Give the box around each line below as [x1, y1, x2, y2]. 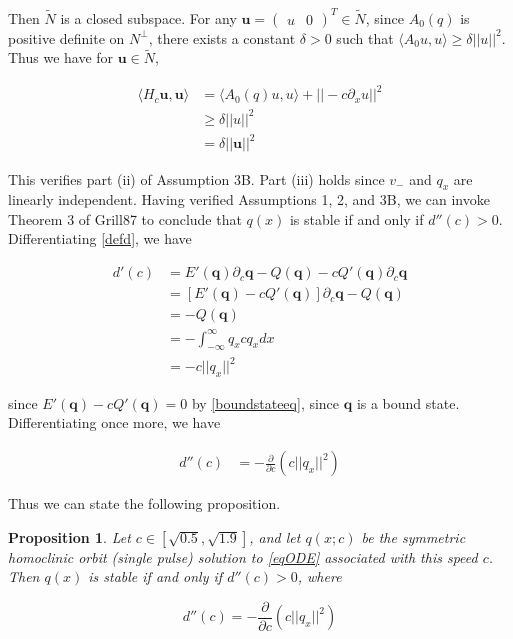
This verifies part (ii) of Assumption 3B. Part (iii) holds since [8, 168, 385, 189]
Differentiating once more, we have [8, 412, 221, 433]
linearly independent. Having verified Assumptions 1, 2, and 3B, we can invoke [8, 189, 490, 210]
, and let [249, 526, 301, 547]
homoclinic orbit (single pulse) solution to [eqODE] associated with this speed [8, 546, 478, 567]
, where [297, 566, 342, 587]
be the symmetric [361, 526, 466, 547]
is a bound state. [356, 392, 460, 413]
